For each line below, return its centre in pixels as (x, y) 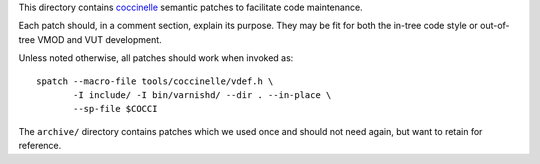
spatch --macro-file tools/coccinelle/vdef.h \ (155, 81)
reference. (40, 146)
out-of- (495, 26)
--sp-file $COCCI (115, 109)
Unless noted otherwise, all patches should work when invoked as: (156, 58)
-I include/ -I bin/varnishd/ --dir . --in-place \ (202, 94)
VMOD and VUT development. (99, 39)
